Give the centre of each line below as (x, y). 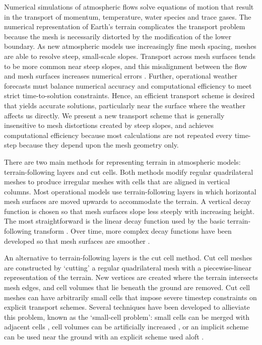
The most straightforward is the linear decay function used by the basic (115, 221)
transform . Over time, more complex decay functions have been (133, 231)
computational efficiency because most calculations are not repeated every (118, 135)
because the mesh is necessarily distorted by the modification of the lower (118, 36)
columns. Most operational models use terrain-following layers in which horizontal (130, 191)
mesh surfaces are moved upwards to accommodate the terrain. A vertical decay (127, 201)
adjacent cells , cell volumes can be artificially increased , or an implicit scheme (126, 327)
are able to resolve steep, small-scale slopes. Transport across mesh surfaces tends (130, 56)
